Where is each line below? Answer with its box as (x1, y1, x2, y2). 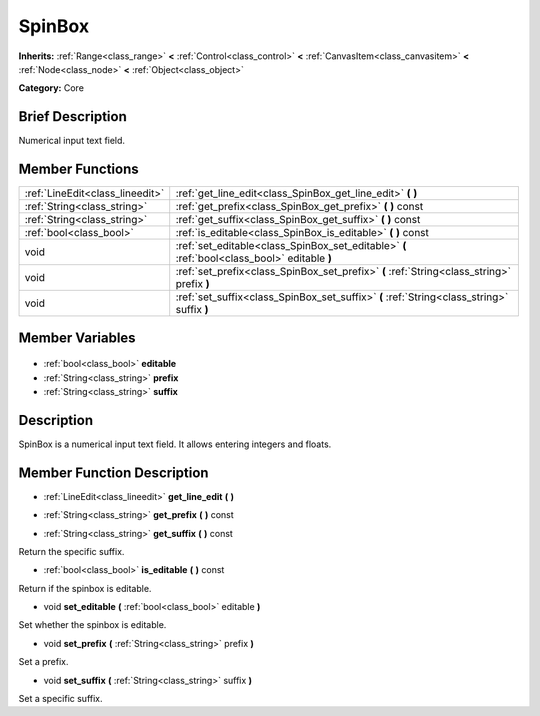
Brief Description (18, 108, 127, 125)
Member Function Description (18, 464, 209, 481)
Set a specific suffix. (18, 693, 104, 705)
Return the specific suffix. (18, 545, 125, 557)
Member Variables (18, 329, 136, 346)
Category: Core (18, 82, 85, 94)
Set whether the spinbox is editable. (18, 619, 167, 631)
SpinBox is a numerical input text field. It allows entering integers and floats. (18, 438, 332, 450)
